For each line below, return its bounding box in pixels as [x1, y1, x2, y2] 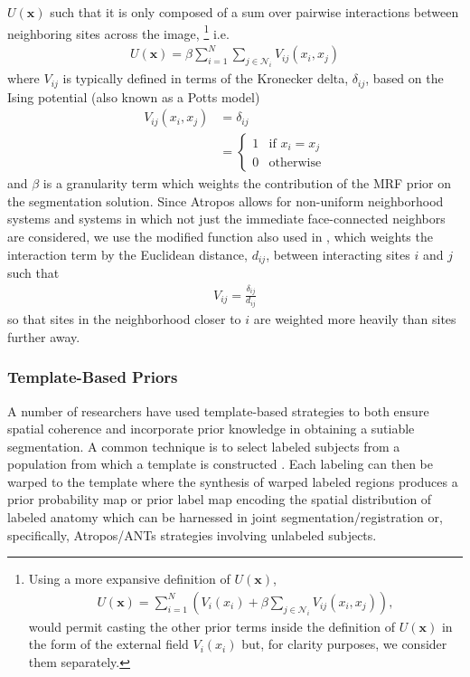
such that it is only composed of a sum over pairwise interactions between [50, 3, 459, 21]
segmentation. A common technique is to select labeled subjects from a [7, 436, 400, 455]
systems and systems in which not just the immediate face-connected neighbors [7, 209, 446, 228]
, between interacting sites [266, 244, 410, 263]
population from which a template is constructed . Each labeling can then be [7, 454, 434, 473]
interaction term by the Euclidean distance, [7, 244, 248, 263]
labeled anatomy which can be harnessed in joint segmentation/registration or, [7, 508, 443, 527]
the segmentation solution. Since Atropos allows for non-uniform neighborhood [7, 191, 444, 210]
